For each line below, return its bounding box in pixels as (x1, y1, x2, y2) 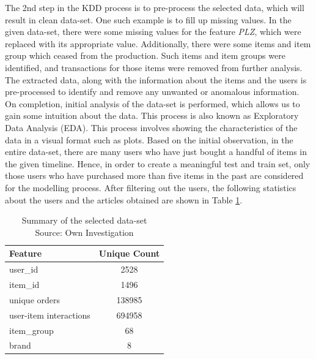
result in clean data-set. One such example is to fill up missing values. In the (5, 13, 292, 26)
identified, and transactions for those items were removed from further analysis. (5, 61, 303, 74)
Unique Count (98, 247, 160, 260)
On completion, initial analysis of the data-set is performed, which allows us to (5, 97, 300, 110)
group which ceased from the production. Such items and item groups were (5, 49, 285, 62)
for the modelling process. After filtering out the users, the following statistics (5, 181, 296, 194)
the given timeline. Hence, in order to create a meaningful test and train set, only (5, 157, 310, 170)
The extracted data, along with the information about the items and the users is (5, 73, 307, 86)
